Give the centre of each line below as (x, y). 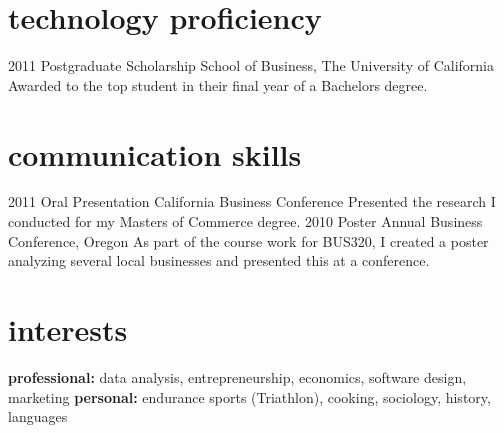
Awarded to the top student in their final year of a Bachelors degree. (218, 84)
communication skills (155, 153)
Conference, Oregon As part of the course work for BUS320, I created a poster (248, 240)
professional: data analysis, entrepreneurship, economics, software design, (237, 376)
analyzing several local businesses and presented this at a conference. (219, 260)
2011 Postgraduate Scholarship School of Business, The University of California (251, 65)
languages (38, 416)
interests (68, 329)
